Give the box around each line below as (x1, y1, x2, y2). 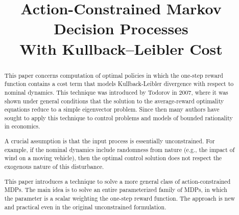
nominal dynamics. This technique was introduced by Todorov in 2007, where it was (4, 88, 228, 96)
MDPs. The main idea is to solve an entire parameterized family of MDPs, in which (4, 185, 227, 194)
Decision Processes (54, 18, 188, 39)
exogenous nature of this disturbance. (4, 162, 104, 170)
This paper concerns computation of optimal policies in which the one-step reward (4, 71, 223, 79)
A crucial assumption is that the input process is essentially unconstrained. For (4, 137, 215, 145)
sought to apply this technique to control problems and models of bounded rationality (4, 113, 233, 122)
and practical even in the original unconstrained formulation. (4, 202, 166, 211)
